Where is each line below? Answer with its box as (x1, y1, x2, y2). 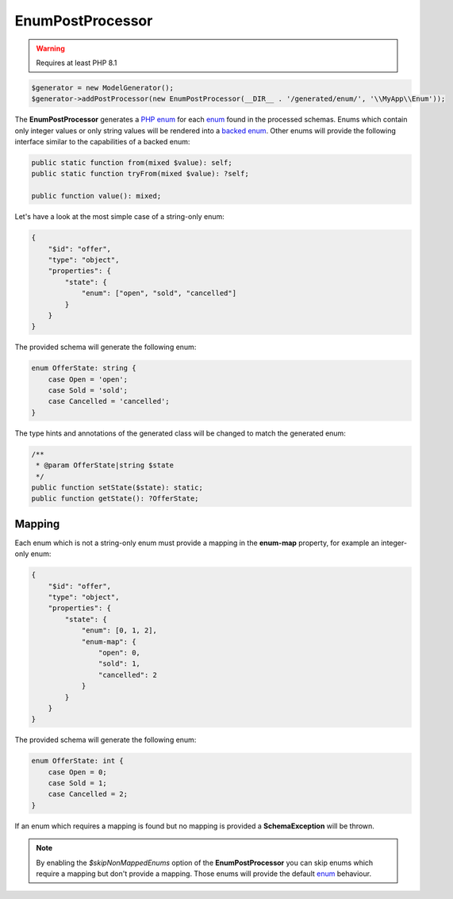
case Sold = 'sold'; (48, 386, 129, 395)
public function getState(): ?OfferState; (31, 494, 199, 503)
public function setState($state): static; (31, 483, 204, 492)
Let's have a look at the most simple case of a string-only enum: (14, 212, 225, 221)
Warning (36, 44, 65, 53)
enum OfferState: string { (31, 363, 136, 373)
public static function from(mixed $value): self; (31, 159, 233, 167)
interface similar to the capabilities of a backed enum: (14, 137, 190, 147)
